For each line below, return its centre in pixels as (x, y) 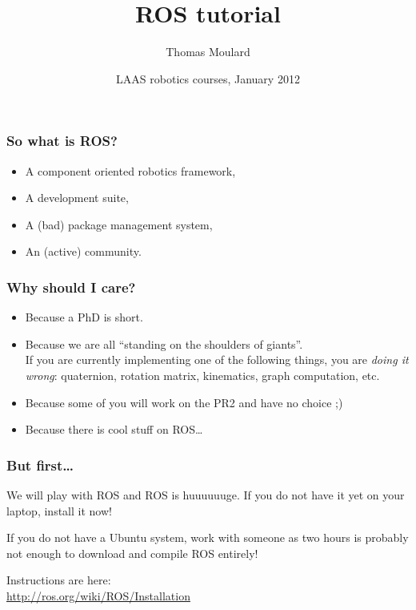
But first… (40, 465)
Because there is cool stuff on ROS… (114, 429)
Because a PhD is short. (84, 317)
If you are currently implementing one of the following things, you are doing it (217, 360)
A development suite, (77, 198)
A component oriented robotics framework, (130, 170)
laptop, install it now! (59, 510)
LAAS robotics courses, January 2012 (208, 78)
